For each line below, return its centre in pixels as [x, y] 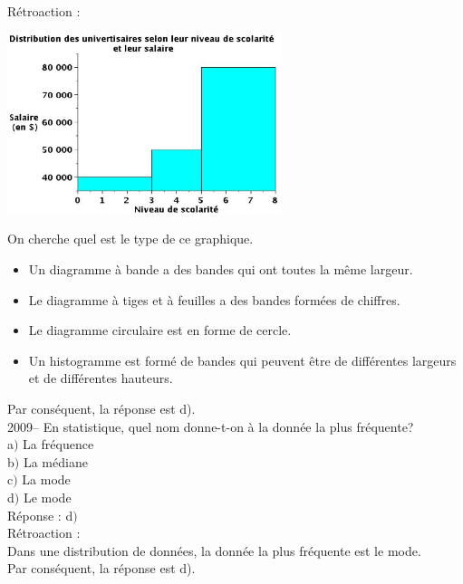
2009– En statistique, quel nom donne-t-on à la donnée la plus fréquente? [211, 426]
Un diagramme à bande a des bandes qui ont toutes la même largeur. [221, 269]
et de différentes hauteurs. [101, 378]
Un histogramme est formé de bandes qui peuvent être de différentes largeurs [242, 360]
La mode [46, 479]
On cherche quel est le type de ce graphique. [130, 239]
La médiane [55, 461]
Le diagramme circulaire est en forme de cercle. [160, 330]
